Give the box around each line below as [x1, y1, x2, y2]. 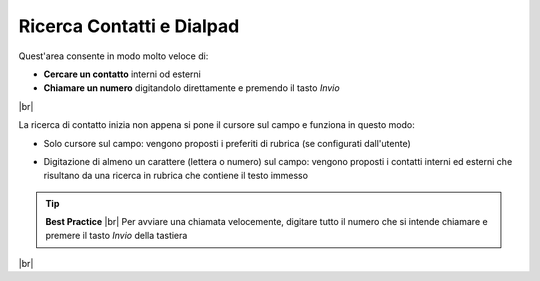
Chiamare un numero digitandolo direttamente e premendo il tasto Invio [43, 82, 340, 94]
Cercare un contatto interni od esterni [43, 68, 202, 80]
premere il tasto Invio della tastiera [45, 230, 188, 242]
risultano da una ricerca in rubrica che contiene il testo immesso [43, 170, 309, 182]
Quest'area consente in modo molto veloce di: [18, 50, 209, 62]
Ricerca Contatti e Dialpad [18, 15, 240, 37]
